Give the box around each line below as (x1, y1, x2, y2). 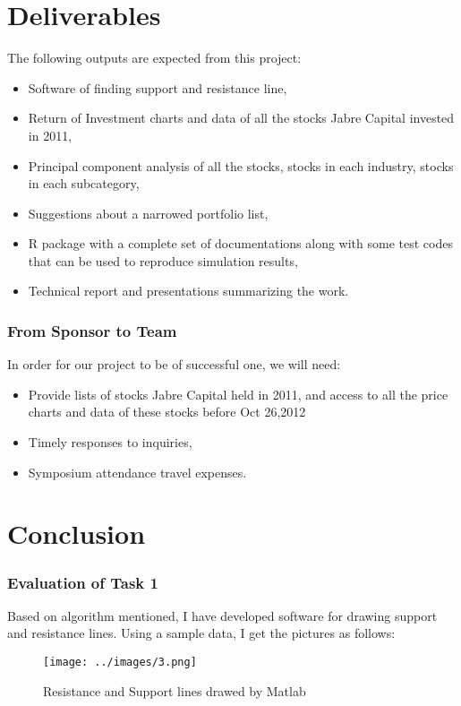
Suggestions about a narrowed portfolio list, (28, 203, 269, 222)
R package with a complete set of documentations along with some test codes (28, 234, 453, 253)
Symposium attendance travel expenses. (28, 462, 247, 481)
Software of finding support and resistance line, (28, 78, 287, 97)
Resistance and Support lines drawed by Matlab (43, 681, 306, 700)
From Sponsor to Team (7, 319, 177, 341)
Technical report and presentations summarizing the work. (28, 281, 349, 300)
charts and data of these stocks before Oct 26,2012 (28, 402, 306, 421)
